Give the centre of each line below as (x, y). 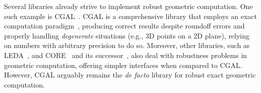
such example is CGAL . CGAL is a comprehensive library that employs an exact (130, 16)
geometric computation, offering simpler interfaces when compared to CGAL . (123, 65)
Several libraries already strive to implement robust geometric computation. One (128, 6)
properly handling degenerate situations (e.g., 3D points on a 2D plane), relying (127, 35)
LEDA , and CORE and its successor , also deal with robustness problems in (126, 55)
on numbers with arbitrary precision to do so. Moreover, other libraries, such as (127, 45)
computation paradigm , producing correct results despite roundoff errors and (124, 26)
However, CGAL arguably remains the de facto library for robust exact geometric (130, 75)
